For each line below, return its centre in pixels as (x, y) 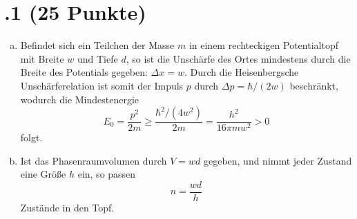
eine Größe (43, 174)
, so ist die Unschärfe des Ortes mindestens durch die (238, 58)
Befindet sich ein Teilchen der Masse (97, 45)
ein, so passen (107, 174)
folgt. (31, 137)
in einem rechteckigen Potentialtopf (263, 45)
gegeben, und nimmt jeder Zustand (278, 160)
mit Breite (42, 58)
